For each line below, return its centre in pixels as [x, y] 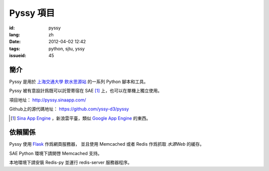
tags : [15, 48]
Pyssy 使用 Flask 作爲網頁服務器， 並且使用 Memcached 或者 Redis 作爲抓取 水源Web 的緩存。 [107, 144]
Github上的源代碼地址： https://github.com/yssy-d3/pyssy [69, 109]
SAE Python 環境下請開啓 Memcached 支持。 [56, 153]
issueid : [18, 56]
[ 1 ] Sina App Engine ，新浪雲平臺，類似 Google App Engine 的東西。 [81, 118]
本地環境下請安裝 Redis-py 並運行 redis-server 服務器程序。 [70, 163]
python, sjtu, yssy [67, 48]
